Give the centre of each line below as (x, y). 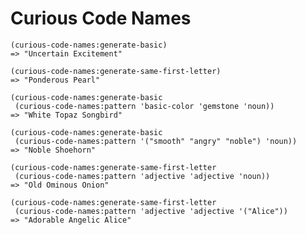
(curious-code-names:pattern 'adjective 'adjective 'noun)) (142, 176)
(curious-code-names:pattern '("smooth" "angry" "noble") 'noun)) (156, 141)
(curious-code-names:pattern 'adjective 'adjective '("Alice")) (151, 211)
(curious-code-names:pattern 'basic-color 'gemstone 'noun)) (144, 106)
